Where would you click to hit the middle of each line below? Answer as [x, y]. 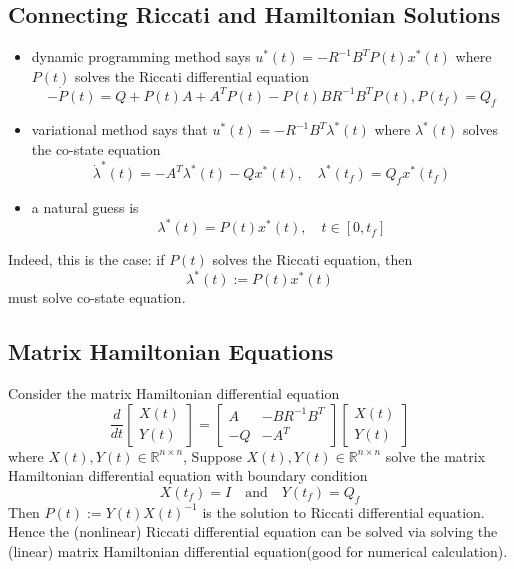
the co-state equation [96, 149]
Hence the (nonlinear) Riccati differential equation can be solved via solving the [253, 531]
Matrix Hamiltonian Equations [171, 351]
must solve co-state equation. [97, 297]
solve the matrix [435, 455]
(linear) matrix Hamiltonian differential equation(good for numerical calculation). [258, 550]
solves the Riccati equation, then [312, 259]
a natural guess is [85, 207]
